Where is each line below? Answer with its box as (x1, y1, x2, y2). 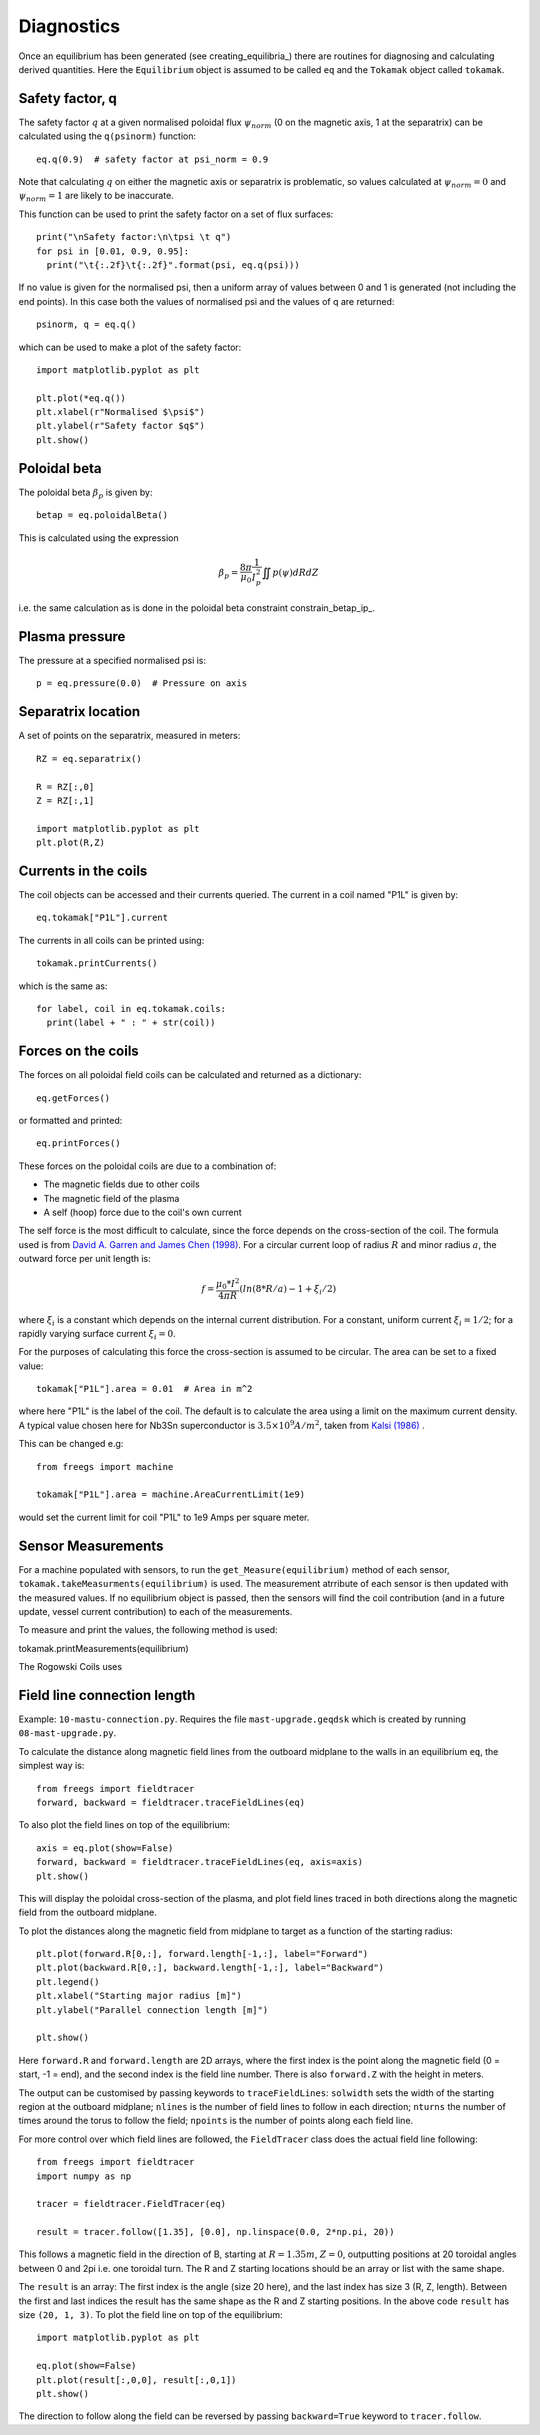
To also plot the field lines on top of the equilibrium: (18, 1819, 230, 1831)
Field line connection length (18, 1686, 196, 1704)
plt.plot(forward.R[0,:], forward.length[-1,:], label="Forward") (36, 1948, 369, 1960)
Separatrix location (18, 703, 141, 720)
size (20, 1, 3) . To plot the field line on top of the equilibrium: (18, 2309, 284, 2321)
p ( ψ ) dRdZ (272, 567, 319, 579)
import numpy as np (36, 2170, 132, 2182)
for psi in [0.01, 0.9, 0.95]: (36, 245, 190, 257)
